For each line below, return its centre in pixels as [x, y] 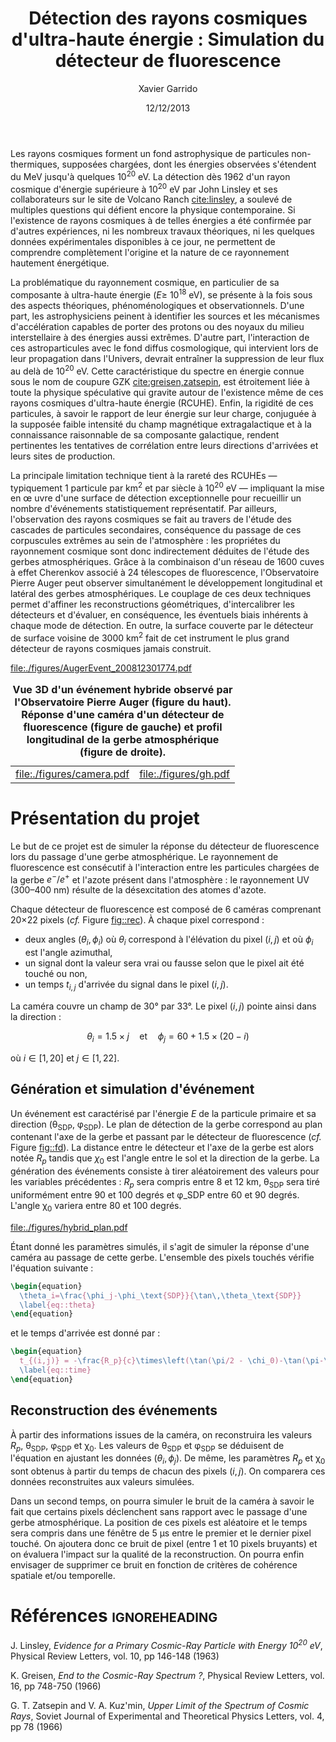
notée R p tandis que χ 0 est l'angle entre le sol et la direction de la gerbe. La [165, 1159]
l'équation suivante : [52, 1268]
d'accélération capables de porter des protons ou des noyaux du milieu [157, 326]
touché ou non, [56, 974]
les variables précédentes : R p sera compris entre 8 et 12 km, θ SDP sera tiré [165, 1183]
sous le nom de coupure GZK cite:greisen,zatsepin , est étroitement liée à [160, 381]
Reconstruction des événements [114, 1410]
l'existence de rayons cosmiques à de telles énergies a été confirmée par [161, 221]
